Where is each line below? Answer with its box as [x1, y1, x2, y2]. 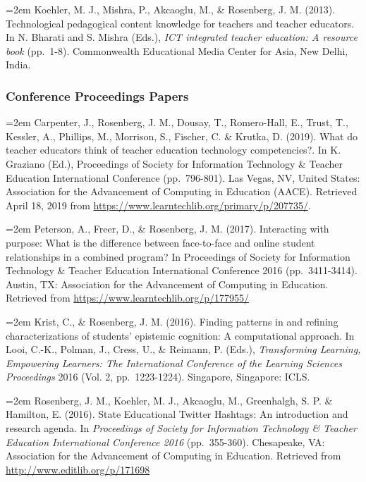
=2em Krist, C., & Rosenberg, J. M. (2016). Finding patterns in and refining [6, 314, 338, 328]
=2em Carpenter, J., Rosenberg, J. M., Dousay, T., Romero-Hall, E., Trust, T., [6, 115, 348, 130]
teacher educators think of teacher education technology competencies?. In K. [6, 142, 341, 157]
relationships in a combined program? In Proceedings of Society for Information [6, 249, 350, 264]
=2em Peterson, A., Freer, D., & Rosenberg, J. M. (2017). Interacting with [6, 221, 329, 236]
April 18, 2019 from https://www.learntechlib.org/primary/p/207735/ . [6, 197, 311, 212]
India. [6, 57, 31, 72]
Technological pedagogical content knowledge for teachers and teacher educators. [6, 16, 355, 30]
